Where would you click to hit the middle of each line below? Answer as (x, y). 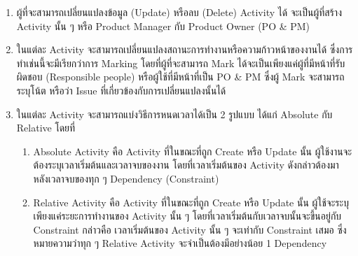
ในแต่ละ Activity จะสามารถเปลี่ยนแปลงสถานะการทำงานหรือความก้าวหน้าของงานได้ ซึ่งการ (185, 49)
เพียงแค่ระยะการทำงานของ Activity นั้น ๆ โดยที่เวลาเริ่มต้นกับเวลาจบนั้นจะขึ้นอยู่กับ (187, 216)
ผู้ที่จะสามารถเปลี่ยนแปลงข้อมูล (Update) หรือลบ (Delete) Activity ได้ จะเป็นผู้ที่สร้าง (179, 12)
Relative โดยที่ (46, 128)
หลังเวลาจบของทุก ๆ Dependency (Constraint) (126, 178)
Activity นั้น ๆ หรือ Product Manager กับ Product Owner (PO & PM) (163, 26)
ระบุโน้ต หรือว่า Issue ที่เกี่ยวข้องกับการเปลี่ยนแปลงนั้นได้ (121, 90)
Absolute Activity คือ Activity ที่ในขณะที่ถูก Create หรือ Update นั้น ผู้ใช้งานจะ (193, 151)
